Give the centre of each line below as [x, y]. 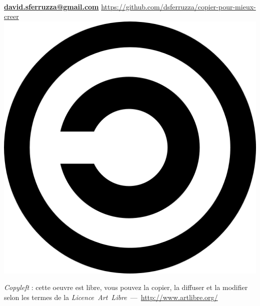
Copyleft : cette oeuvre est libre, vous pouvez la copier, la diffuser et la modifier [126, 287]
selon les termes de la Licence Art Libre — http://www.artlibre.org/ [111, 297]
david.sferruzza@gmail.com [51, 6]
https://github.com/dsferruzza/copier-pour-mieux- [178, 6]
